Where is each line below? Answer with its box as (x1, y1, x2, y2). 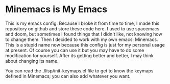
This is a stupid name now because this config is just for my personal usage (5, 41, 165, 48)
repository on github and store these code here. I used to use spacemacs (5, 25, 160, 31)
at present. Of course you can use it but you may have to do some (5, 47, 144, 53)
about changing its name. (5, 58, 59, 64)
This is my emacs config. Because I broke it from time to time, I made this (5, 20, 160, 26)
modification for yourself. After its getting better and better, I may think (5, 52, 154, 59)
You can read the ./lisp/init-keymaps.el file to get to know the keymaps (5, 67, 154, 74)
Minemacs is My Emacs (5, 4, 108, 15)
